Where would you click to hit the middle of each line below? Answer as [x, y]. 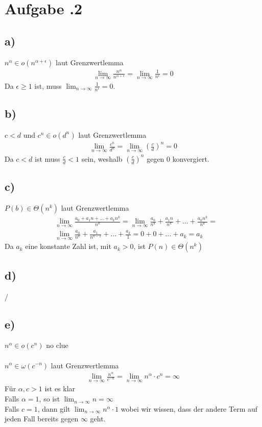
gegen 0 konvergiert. [178, 158]
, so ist [50, 399]
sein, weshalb [102, 158]
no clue [57, 345]
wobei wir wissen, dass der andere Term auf [189, 408]
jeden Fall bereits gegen [42, 419]
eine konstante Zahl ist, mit [68, 246]
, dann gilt [54, 408]
